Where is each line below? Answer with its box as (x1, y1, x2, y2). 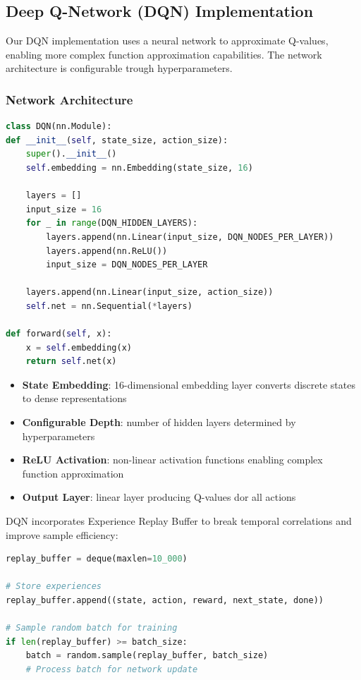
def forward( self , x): (6, 329, 112, 339)
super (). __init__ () (25, 149, 117, 159)
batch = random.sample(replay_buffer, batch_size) (25, 650, 269, 661)
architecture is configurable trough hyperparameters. (6, 61, 233, 75)
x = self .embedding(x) (25, 342, 133, 353)
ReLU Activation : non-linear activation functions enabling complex (22, 452, 323, 467)
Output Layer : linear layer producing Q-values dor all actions (22, 490, 296, 504)
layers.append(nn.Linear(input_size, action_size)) (25, 287, 274, 298)
